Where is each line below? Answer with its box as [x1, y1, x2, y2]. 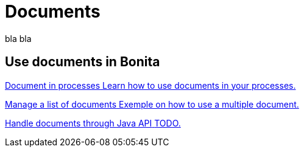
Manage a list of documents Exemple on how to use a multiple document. [5, 98, 299, 109]
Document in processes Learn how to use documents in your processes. [5, 80, 296, 91]
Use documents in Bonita [5, 54, 160, 70]
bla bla [5, 33, 32, 44]
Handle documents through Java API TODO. [5, 117, 181, 128]
